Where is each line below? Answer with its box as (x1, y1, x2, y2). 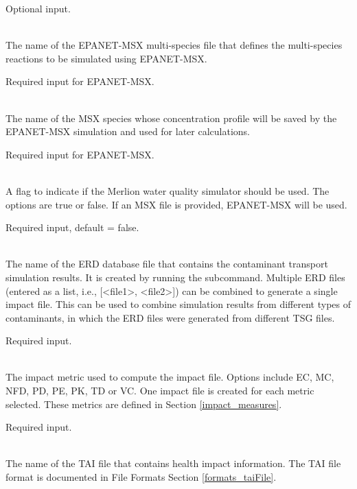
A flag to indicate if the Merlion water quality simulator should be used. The (5, 183, 330, 198)
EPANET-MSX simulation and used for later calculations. (5, 124, 250, 139)
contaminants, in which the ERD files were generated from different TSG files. (5, 310, 335, 324)
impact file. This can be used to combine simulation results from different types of (5, 297, 351, 311)
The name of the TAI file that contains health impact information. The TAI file (5, 456, 341, 470)
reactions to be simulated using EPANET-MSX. (5, 51, 207, 65)
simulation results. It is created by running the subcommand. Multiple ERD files (5, 270, 345, 284)
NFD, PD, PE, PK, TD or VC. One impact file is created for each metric (5, 383, 314, 398)
